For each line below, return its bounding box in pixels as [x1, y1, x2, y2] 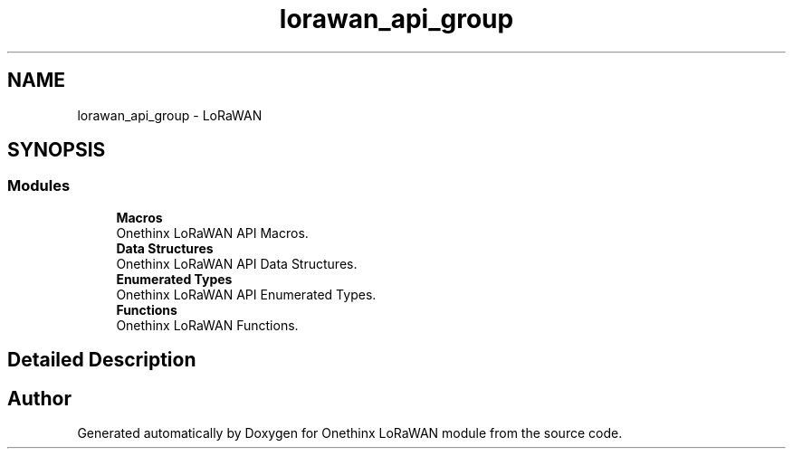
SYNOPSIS [7, 138, 106, 162]
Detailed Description [7, 348, 196, 372]
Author [7, 386, 72, 410]
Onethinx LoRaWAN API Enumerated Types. [116, 286, 377, 302]
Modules [7, 176, 71, 195]
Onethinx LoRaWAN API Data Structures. [116, 255, 358, 271]
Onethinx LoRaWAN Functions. [116, 317, 299, 333]
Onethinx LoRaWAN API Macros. [116, 224, 309, 241]
